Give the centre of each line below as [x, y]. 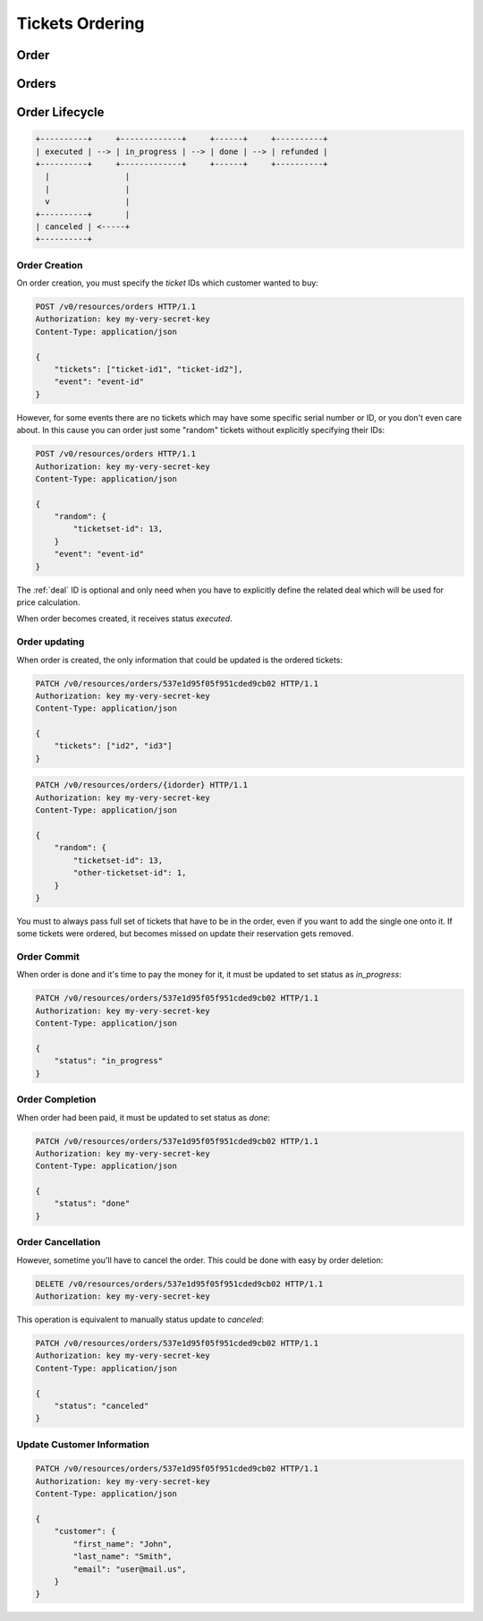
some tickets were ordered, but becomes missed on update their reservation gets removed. [185, 934]
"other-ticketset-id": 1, [130, 873]
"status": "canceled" [102, 1406]
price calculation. [48, 602]
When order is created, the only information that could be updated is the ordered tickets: [180, 660]
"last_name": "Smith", [123, 1557]
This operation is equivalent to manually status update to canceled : [140, 1319]
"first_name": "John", [123, 1544]
